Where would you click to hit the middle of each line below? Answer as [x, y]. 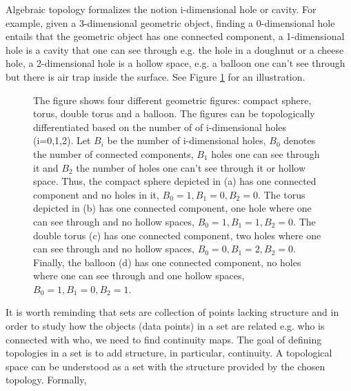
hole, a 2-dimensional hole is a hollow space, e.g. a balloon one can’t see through [175, 63]
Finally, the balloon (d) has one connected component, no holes [167, 262]
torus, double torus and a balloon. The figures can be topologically [174, 113]
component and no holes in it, [96, 194]
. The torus [281, 194]
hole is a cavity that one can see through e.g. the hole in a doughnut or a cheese [175, 49]
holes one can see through [265, 153]
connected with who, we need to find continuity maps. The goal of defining [164, 339]
